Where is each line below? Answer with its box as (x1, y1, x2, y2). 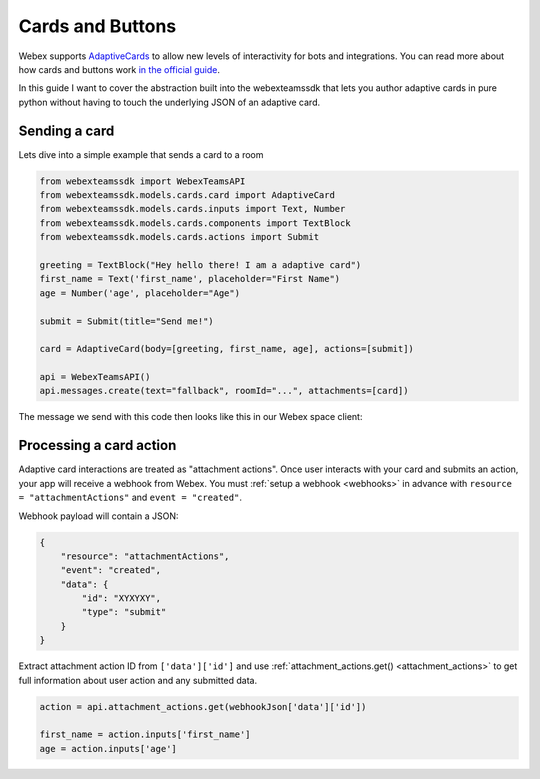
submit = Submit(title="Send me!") (39, 315, 214, 327)
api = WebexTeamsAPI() (39, 371, 151, 383)
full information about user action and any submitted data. (18, 674, 258, 686)
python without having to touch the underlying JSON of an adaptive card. (18, 96, 320, 108)
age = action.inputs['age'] (39, 743, 177, 754)
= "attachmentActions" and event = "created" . (18, 491, 242, 504)
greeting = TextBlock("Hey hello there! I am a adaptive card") (39, 259, 362, 270)
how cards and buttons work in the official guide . (18, 63, 220, 75)
